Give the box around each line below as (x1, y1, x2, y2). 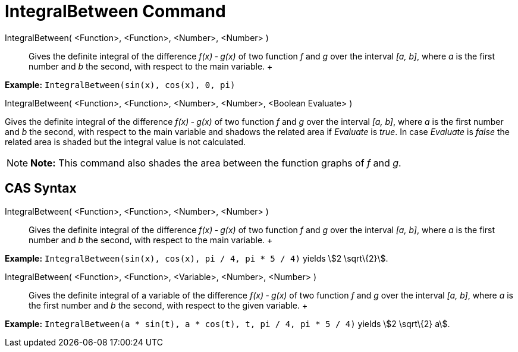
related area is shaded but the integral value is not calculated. (5, 136, 246, 147)
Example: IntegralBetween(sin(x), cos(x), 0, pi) (5, 79, 236, 90)
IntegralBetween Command (5, 1, 226, 21)
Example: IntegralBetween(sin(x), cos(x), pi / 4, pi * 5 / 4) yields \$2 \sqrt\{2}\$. (5, 253, 388, 263)
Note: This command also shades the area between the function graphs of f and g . (30, 156, 401, 169)
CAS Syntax (5, 181, 77, 196)
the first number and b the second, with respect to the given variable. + (29, 300, 308, 310)
